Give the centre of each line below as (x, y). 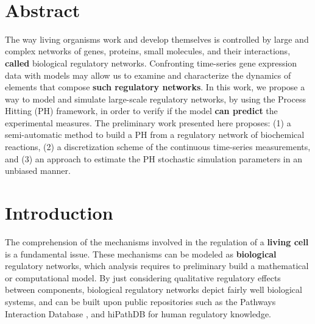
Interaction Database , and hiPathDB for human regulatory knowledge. (138, 313)
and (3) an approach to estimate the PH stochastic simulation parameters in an (154, 158)
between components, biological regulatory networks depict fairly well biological (154, 290)
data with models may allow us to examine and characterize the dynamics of (148, 75)
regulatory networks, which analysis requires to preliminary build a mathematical (157, 266)
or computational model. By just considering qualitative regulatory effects (143, 277)
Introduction (59, 213)
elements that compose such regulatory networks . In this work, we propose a (155, 87)
